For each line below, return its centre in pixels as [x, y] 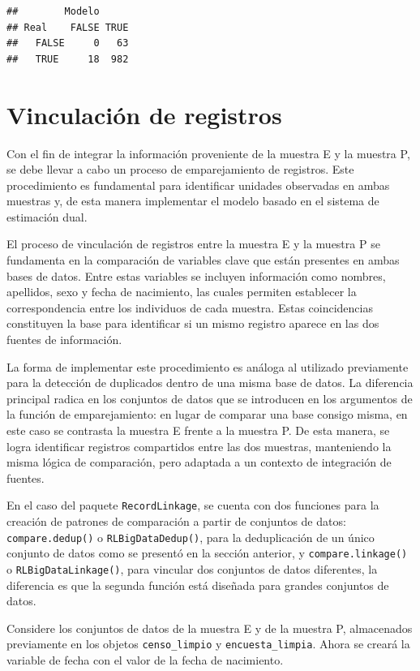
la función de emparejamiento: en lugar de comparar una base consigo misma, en [207, 414]
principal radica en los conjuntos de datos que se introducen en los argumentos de [210, 398]
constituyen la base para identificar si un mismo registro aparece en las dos [193, 323]
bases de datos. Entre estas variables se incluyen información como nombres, [196, 275]
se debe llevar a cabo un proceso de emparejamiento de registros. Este [180, 169]
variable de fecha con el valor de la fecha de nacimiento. [145, 660]
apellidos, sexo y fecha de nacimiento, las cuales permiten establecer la [182, 292]
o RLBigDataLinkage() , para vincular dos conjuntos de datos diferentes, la [192, 568]
